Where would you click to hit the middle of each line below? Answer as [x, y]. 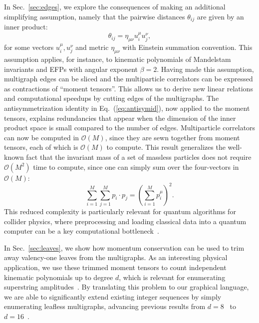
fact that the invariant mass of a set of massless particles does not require [139, 157]
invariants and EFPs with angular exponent [71, 69]
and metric [92, 47]
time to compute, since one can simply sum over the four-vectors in [136, 166]
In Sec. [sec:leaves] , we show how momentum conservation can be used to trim [124, 247]
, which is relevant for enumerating [172, 277]
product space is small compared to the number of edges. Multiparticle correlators [130, 128]
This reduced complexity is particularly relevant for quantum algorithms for [120, 211]
